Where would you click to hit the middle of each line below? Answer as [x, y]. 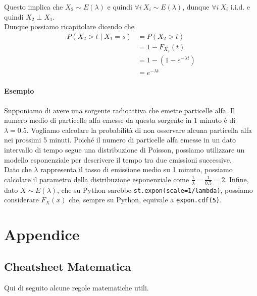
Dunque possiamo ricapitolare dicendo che [69, 26]
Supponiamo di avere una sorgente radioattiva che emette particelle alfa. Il [120, 110]
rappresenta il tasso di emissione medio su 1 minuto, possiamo [137, 169]
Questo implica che [34, 7]
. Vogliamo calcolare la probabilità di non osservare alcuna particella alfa [139, 130]
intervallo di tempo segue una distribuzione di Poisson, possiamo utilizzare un [124, 150]
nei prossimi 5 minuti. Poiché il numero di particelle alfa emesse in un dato [120, 140]
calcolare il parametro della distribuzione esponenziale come [97, 179]
